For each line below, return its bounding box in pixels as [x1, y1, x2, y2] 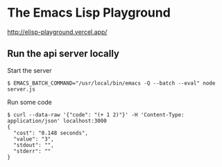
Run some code [7, 98, 52, 106]
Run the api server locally [7, 48, 120, 60]
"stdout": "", [13, 141, 54, 148]
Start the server [7, 66, 52, 74]
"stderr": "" [13, 148, 51, 155]
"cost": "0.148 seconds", [13, 130, 89, 137]
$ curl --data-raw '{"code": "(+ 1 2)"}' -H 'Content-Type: [7, 111, 185, 118]
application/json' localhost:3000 [7, 117, 108, 124]
